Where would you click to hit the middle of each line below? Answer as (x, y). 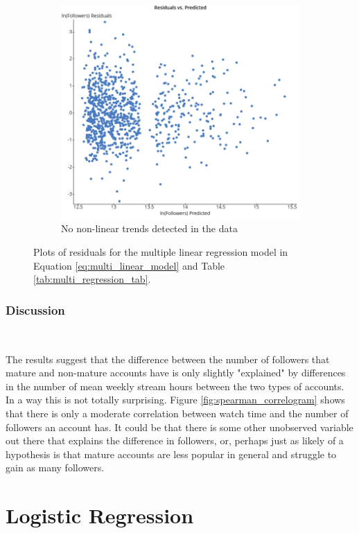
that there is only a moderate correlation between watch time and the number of (177, 413)
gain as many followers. (55, 468)
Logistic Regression (100, 515)
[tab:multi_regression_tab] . (92, 279)
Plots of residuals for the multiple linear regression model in (161, 252)
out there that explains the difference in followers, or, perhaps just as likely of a (175, 440)
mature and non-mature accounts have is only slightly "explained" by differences (176, 373)
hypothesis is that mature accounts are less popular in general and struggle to (171, 454)
